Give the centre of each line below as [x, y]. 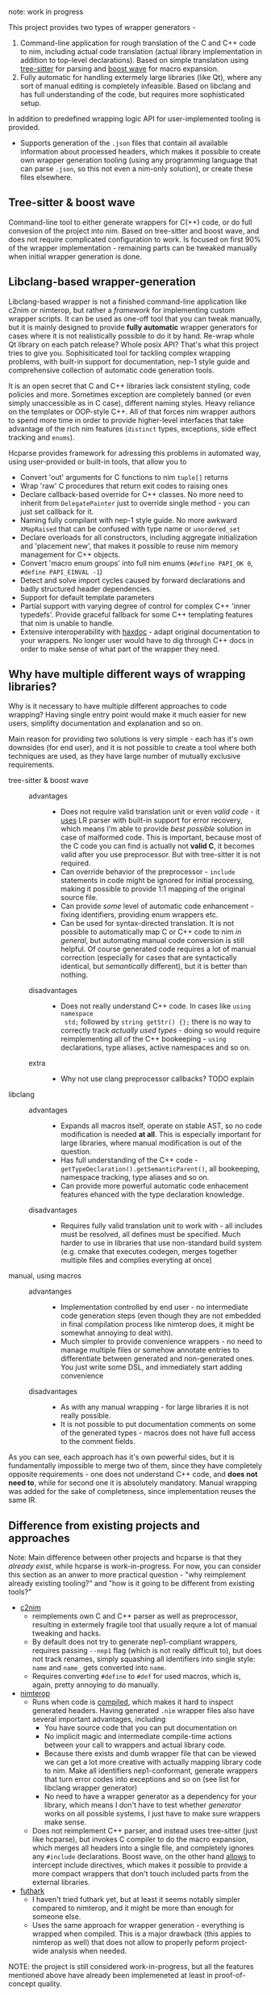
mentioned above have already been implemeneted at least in [111, 1976]
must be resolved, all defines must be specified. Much [150, 1235]
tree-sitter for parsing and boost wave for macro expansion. [119, 69]
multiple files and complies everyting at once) [136, 1261]
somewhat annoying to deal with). [117, 1333]
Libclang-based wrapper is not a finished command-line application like [128, 301]
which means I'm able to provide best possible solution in [156, 829]
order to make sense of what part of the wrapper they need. [120, 649]
